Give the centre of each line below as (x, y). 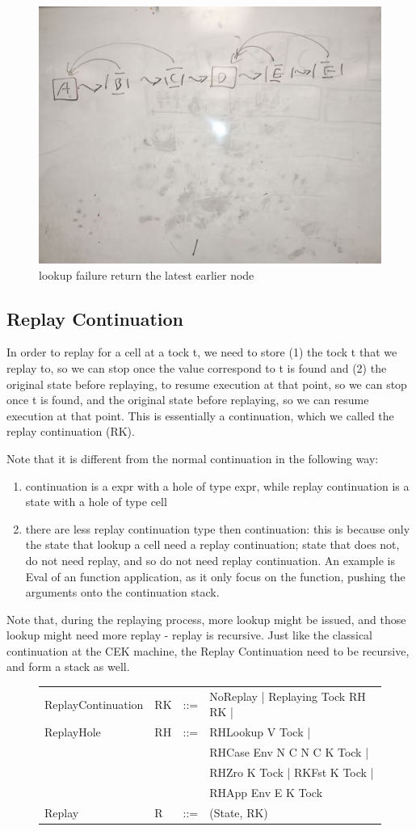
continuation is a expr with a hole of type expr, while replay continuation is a (217, 485)
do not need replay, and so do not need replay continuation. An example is (210, 560)
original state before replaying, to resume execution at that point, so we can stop (207, 384)
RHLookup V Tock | (260, 732)
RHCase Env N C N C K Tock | (289, 752)
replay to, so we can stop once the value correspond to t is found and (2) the (197, 367)
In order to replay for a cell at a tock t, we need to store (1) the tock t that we (202, 352)
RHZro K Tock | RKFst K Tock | (292, 772)
